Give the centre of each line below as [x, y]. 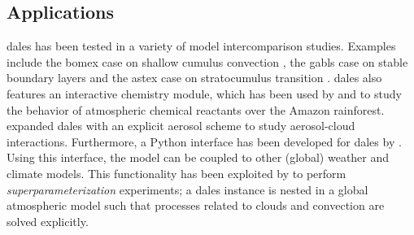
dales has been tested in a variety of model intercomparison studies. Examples [201, 46]
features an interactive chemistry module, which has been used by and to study [204, 93]
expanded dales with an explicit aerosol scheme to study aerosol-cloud [181, 126]
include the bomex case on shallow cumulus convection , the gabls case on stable [207, 61]
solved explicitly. [48, 221]
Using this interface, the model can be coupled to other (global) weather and [198, 157]
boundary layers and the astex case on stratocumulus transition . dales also [194, 78]
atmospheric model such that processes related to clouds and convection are [196, 205]
